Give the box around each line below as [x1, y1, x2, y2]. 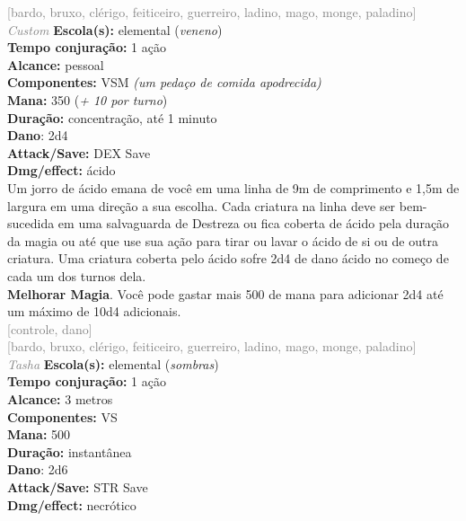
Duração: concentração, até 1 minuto [7, 108, 217, 127]
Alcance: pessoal [7, 55, 104, 74]
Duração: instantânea [7, 442, 132, 461]
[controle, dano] [7, 319, 92, 338]
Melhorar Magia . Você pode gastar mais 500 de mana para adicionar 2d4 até [7, 284, 444, 303]
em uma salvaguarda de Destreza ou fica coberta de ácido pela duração [57, 214, 450, 233]
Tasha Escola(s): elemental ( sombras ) [7, 354, 219, 373]
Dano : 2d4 [7, 126, 68, 145]
